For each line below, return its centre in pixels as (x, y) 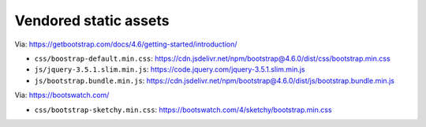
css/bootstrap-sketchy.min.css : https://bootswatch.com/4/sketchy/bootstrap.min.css (183, 110)
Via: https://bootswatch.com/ (62, 95)
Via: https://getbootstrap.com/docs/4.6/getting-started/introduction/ (126, 44)
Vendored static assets (92, 21)
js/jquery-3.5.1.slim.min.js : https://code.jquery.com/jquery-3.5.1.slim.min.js (170, 69)
